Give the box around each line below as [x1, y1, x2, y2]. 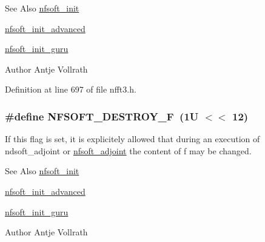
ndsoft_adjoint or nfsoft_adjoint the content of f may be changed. [5, 144, 252, 157]
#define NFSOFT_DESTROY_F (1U [5, 108, 199, 123]
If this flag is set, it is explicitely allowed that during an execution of [5, 132, 260, 145]
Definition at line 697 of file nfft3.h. [5, 83, 136, 96]
